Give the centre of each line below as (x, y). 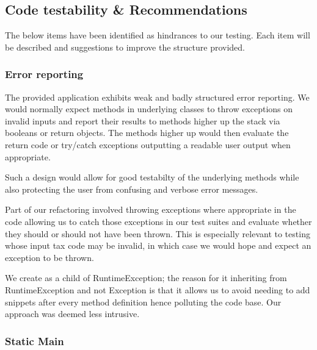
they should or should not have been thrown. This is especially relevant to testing (158, 233)
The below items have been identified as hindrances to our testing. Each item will (158, 35)
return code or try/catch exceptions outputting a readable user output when (148, 144)
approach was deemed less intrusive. (72, 314)
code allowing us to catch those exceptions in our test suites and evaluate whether (158, 221)
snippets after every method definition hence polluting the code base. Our (143, 302)
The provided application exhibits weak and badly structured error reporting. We (157, 97)
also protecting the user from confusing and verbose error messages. (132, 189)
